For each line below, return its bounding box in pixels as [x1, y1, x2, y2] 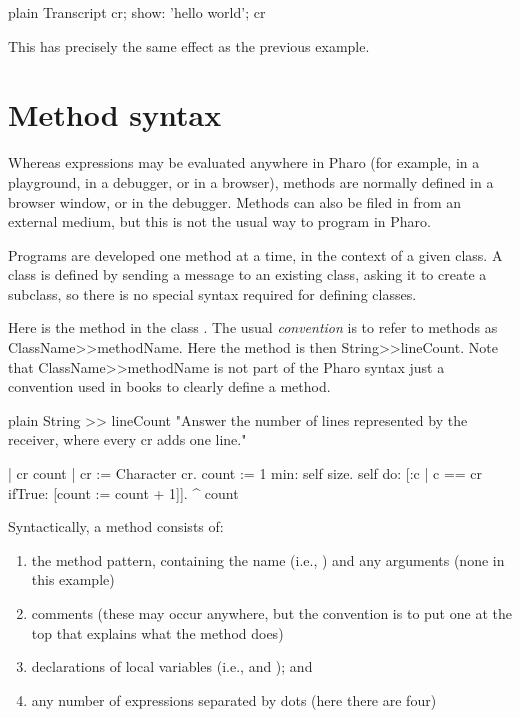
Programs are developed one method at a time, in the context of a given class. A [8, 244, 503, 265]
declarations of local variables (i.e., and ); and [31, 656, 313, 677]
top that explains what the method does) [31, 622, 284, 643]
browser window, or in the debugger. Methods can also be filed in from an [8, 191, 462, 212]
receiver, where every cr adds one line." [8, 429, 247, 450]
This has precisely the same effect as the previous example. [8, 35, 370, 56]
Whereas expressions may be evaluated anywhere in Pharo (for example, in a [8, 152, 480, 173]
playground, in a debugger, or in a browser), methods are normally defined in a [8, 171, 494, 192]
